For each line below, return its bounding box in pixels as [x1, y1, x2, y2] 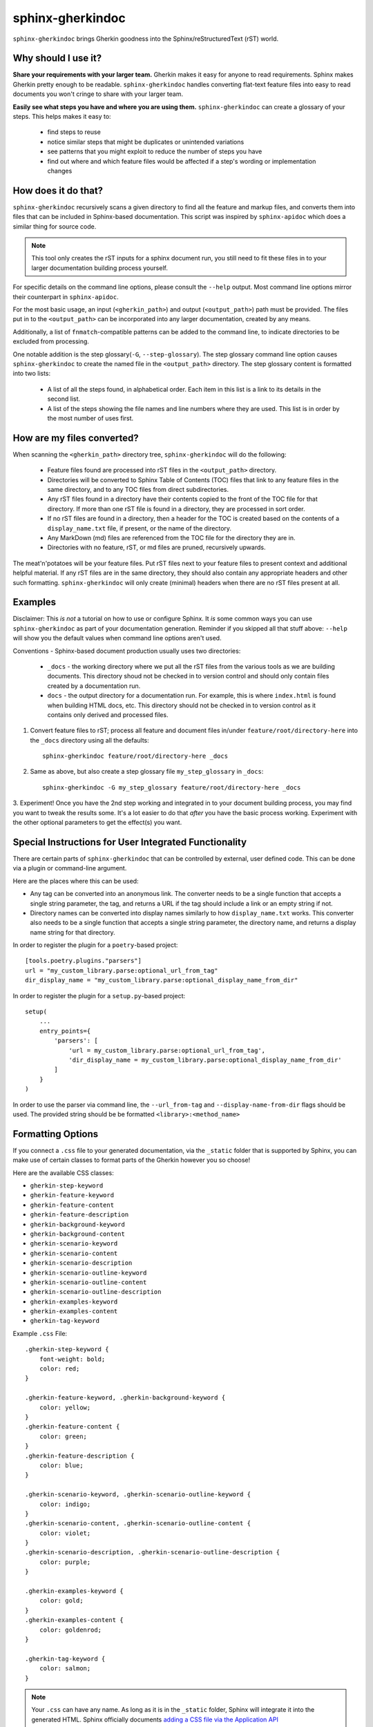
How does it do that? [12, 184, 104, 196]
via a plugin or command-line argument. [12, 864, 127, 872]
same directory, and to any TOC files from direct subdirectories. [47, 485, 229, 493]
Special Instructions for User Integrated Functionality [12, 836, 247, 848]
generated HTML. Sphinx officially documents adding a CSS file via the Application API [31, 1715, 279, 1724]
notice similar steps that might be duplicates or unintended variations [47, 137, 245, 146]
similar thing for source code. [12, 222, 97, 231]
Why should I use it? [12, 53, 102, 64]
